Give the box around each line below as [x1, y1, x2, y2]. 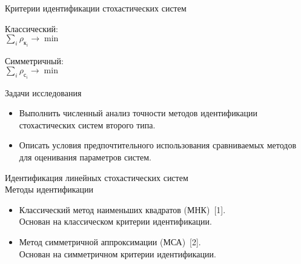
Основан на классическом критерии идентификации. [19, 215, 212, 228]
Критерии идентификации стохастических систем [5, 2, 187, 14]
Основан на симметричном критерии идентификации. [19, 247, 216, 260]
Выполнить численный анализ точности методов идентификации [19, 107, 257, 119]
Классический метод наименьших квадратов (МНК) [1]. [19, 203, 226, 216]
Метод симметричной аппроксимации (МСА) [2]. [19, 236, 201, 248]
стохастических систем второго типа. [19, 118, 156, 131]
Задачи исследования [5, 86, 82, 99]
